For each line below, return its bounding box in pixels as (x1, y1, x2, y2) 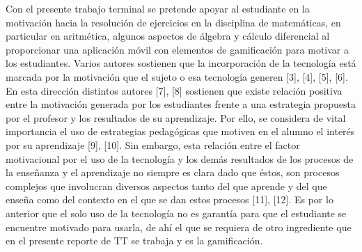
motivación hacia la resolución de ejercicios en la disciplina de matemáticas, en (6, 15, 341, 29)
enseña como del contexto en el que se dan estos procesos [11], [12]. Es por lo (6, 192, 333, 207)
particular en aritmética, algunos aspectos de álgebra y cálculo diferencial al (6, 29, 330, 43)
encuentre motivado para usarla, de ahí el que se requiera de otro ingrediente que (6, 219, 352, 234)
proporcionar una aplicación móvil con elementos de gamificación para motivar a (6, 42, 349, 56)
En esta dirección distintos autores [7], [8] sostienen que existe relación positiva (6, 83, 343, 97)
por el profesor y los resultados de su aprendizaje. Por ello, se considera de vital (6, 110, 346, 125)
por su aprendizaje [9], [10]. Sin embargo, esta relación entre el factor (6, 137, 300, 152)
